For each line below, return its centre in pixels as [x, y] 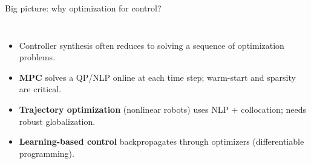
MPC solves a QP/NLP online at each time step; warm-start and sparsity [157, 77]
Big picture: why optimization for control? [83, 8]
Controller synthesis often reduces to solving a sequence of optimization [152, 45]
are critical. [40, 89]
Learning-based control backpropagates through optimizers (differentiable [162, 141]
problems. [37, 57]
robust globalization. [57, 121]
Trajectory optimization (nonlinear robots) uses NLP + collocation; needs [162, 109]
